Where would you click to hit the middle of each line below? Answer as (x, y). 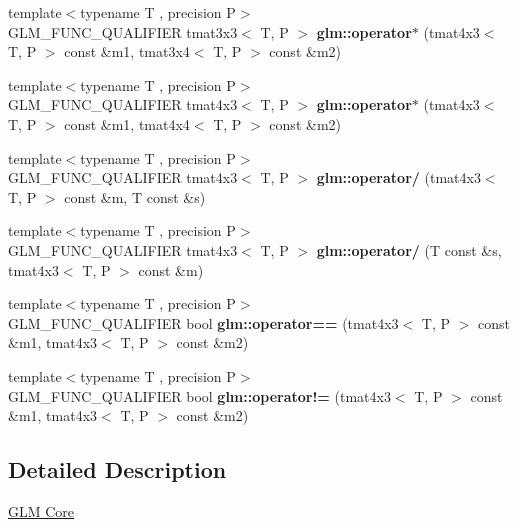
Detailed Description (117, 469)
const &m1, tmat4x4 (127, 123)
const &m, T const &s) (135, 196)
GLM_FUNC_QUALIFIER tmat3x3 (123, 31)
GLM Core (41, 510)
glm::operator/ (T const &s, (409, 249)
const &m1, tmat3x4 (127, 51)
